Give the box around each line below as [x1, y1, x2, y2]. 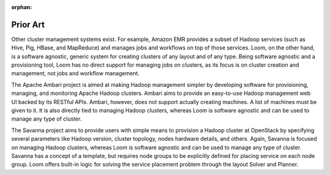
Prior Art [11, 19, 45, 30]
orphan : [11, 4, 32, 10]
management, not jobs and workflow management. [11, 70, 140, 77]
